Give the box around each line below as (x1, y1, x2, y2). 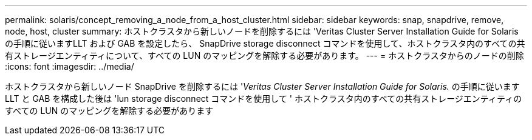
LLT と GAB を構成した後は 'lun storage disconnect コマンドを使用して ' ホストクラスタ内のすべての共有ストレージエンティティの (5, 93, 522, 104)
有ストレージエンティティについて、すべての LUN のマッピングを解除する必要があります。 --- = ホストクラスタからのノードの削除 (5, 50, 524, 61)
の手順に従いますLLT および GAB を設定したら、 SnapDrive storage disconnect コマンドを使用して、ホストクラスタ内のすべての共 (5, 38, 525, 48)
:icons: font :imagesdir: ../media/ (5, 61, 134, 72)
